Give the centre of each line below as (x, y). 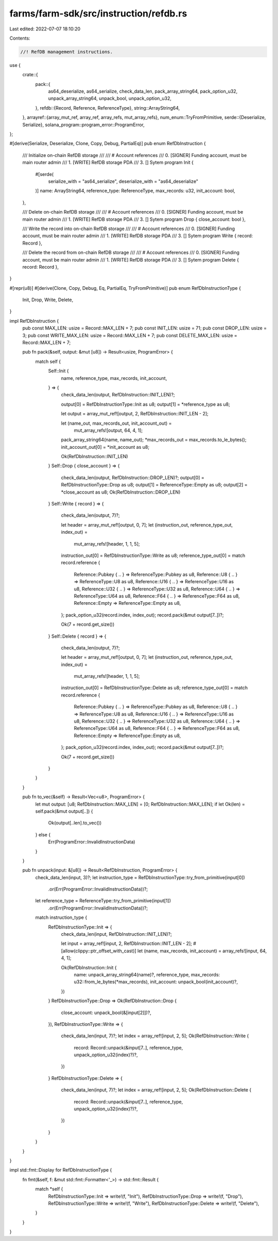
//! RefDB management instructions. (67, 52)
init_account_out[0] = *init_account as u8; (105, 447)
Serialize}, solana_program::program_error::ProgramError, (84, 125)
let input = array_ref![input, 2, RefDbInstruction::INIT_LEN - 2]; (127, 943)
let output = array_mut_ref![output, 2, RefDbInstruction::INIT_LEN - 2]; (135, 414)
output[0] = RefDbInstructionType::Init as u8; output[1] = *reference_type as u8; (145, 404)
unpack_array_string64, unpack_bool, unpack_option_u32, (110, 98)
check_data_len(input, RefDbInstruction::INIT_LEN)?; (116, 934)
